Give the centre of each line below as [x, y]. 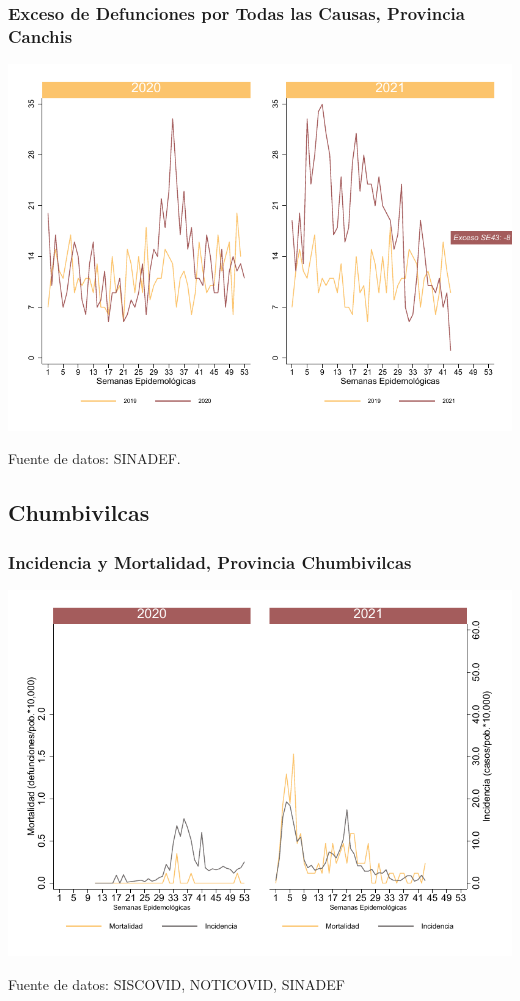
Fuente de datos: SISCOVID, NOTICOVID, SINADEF [176, 983]
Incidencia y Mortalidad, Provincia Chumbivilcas [210, 561]
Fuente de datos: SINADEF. [94, 458]
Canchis [40, 35]
